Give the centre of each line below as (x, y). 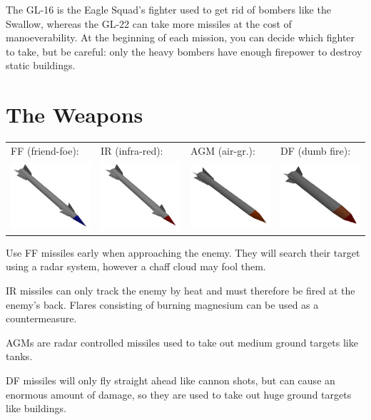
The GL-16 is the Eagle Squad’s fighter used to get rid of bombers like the (168, 9)
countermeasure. (41, 318)
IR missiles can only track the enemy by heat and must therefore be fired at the (181, 291)
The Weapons (75, 114)
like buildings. (36, 408)
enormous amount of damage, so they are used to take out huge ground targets (179, 394)
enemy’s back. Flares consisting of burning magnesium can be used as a (162, 304)
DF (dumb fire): (315, 150)
